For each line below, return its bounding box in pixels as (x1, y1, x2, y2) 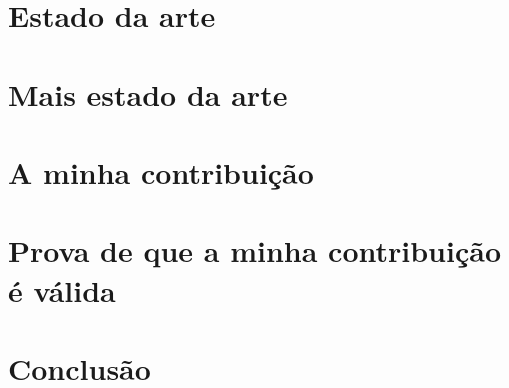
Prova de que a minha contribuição (8, 230, 501, 271)
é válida (8, 269, 116, 310)
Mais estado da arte (8, 73, 288, 114)
